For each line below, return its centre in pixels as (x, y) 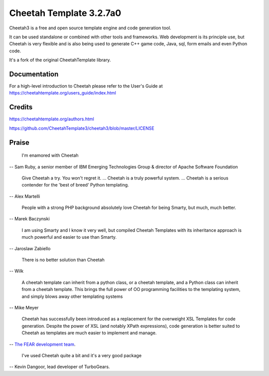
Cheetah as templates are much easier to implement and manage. (89, 333)
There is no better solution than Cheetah (63, 260)
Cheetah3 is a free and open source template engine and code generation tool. (90, 28)
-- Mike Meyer (24, 307)
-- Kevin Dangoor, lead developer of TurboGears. (60, 367)
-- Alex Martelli (25, 196)
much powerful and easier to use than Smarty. (69, 237)
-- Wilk (16, 271)
